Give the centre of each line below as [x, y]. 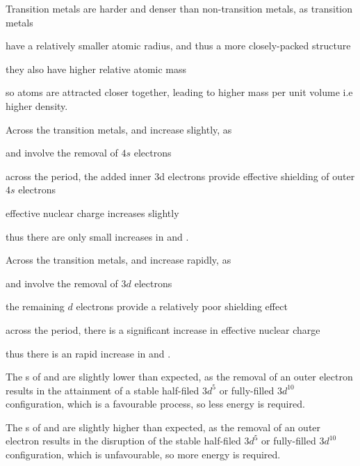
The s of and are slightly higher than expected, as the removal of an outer [163, 427]
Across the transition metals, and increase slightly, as [119, 129]
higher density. [37, 105]
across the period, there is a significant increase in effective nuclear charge [163, 329]
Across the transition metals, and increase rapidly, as [118, 260]
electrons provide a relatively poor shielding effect [182, 306]
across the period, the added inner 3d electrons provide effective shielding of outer [180, 176]
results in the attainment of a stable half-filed [103, 390]
